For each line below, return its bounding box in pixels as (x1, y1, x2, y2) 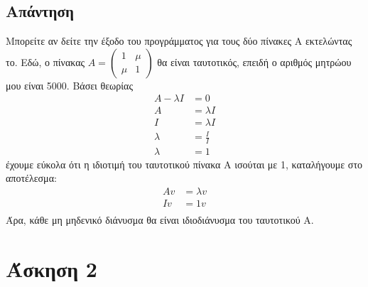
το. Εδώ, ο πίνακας (6, 54, 85, 69)
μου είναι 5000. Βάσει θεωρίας (6, 77, 133, 92)
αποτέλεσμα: (6, 170, 57, 185)
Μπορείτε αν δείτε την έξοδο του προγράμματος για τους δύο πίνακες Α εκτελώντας (6, 33, 352, 48)
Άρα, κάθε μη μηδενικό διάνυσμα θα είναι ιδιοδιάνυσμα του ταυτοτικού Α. (6, 212, 314, 227)
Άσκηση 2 (6, 254, 97, 283)
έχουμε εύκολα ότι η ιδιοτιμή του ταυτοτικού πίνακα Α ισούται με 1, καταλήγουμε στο (6, 156, 363, 171)
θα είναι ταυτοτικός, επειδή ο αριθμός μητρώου (157, 54, 352, 69)
